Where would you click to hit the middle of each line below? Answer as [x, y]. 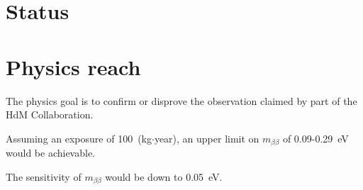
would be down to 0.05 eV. [164, 176]
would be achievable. [50, 153]
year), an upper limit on [207, 138]
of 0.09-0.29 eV [315, 138]
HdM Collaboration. [50, 114]
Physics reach [73, 66]
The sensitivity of [44, 176]
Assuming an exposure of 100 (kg [79, 138]
